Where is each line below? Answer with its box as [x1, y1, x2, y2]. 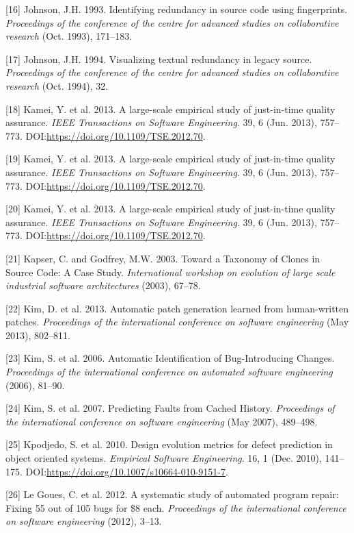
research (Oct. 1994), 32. [5, 78, 109, 92]
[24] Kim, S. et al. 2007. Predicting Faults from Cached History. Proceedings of [5, 401, 335, 415]
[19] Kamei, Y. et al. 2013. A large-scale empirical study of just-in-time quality [5, 151, 336, 166]
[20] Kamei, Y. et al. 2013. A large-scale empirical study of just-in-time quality [5, 201, 336, 216]
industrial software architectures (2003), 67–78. [5, 278, 201, 293]
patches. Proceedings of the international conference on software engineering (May [5, 314, 349, 329]
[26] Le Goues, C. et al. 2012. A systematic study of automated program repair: [5, 487, 339, 501]
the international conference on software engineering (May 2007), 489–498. [5, 414, 318, 428]
